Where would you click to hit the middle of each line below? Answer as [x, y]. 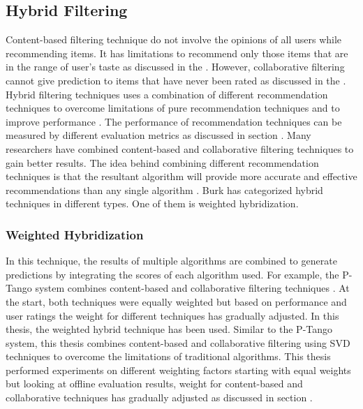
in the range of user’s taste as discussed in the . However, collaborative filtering [175, 67]
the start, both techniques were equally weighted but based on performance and [176, 301]
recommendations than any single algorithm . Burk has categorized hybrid [164, 189]
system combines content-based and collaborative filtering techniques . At [192, 288]
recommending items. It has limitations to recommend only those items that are [177, 53]
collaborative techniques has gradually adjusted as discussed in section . [159, 397]
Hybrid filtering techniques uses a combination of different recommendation [167, 94]
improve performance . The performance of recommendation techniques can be [174, 121]
